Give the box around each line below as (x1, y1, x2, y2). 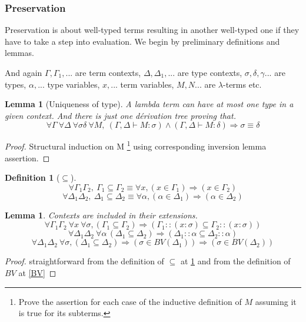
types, (5, 78, 26, 90)
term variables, (120, 78, 174, 90)
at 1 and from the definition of (180, 255, 291, 267)
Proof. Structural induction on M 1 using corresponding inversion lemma (5, 138, 267, 152)
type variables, (47, 78, 100, 90)
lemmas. (5, 47, 34, 59)
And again (5, 67, 42, 78)
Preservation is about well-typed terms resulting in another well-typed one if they (5, 24, 300, 36)
